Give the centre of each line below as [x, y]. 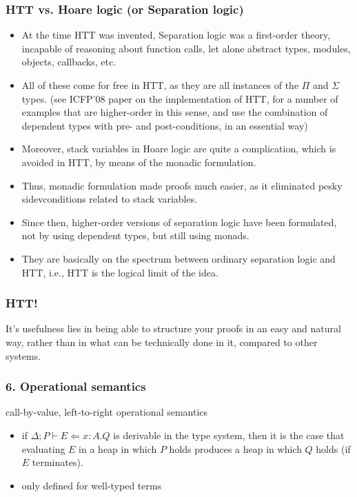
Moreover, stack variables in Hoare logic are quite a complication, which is [179, 149]
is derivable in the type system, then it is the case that [229, 435]
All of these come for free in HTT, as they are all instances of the [160, 85]
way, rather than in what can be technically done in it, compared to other [162, 342]
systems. [23, 355]
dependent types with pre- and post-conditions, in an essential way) [165, 125]
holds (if [333, 448]
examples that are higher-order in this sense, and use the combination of [175, 112]
